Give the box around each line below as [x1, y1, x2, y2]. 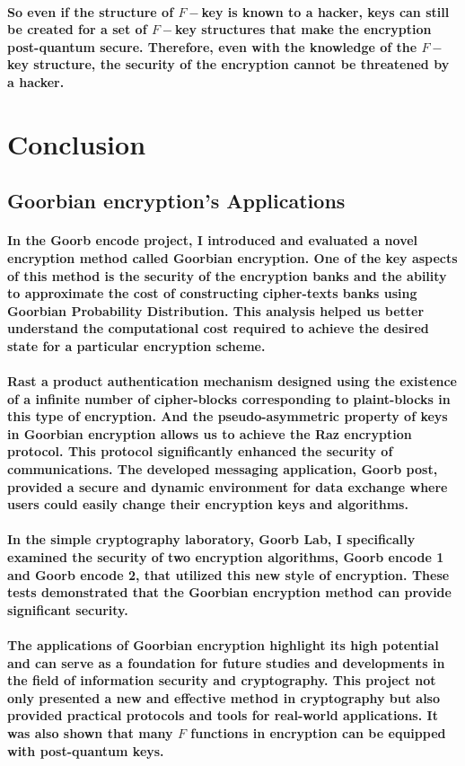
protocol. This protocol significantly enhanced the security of [7, 442, 393, 461]
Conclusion [7, 125, 146, 162]
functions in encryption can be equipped [190, 723, 446, 742]
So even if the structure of [7, 2, 174, 21]
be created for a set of [7, 20, 147, 39]
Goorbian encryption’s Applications [7, 187, 346, 215]
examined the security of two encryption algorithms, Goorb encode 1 [7, 548, 444, 566]
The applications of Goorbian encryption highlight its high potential [7, 635, 439, 654]
